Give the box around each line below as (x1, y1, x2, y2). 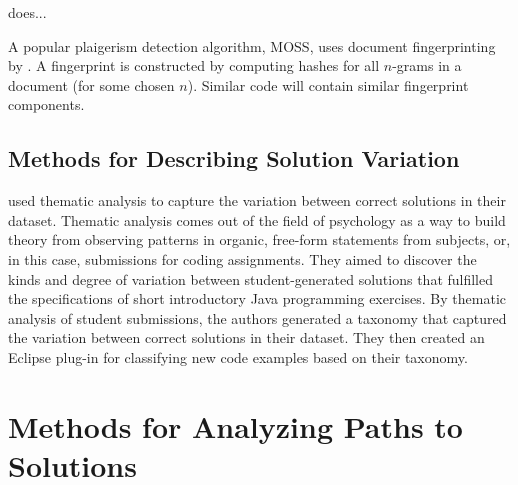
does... (8, 2, 47, 22)
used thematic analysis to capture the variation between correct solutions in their (8, 190, 506, 211)
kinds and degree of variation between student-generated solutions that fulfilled (8, 268, 494, 289)
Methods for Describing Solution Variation (8, 143, 460, 174)
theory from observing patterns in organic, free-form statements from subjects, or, (8, 229, 511, 250)
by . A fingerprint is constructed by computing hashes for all (8, 55, 380, 76)
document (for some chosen (8, 74, 175, 95)
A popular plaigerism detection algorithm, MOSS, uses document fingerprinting (8, 35, 496, 56)
